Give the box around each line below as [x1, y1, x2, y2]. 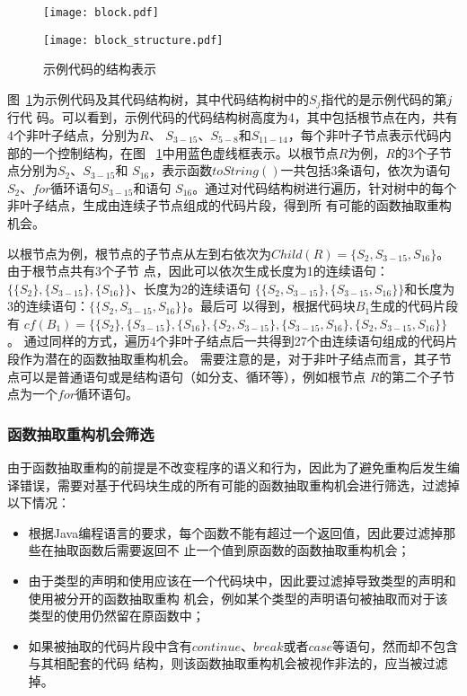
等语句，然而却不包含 [332, 636, 459, 655]
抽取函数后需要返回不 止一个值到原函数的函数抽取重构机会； [53, 541, 410, 559]
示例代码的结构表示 [43, 59, 156, 78]
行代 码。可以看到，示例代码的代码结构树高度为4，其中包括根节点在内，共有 [7, 108, 458, 127]
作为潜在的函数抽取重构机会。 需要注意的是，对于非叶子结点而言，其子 [19, 349, 439, 368]
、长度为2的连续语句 [131, 278, 251, 297]
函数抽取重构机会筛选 [7, 422, 154, 445]
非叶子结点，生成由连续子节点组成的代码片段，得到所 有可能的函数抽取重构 [7, 196, 452, 215]
